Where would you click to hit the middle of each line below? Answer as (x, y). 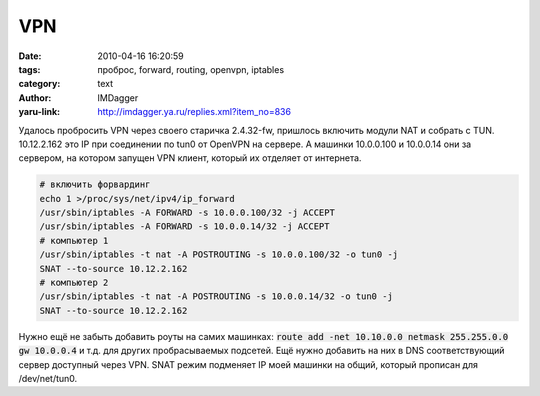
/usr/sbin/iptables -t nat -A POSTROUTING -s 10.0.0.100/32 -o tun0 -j (219, 254)
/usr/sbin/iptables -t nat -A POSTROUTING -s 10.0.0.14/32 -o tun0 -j (216, 296)
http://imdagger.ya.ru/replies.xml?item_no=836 (194, 112)
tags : (29, 69)
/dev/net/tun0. (48, 378)
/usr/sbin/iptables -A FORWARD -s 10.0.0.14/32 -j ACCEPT (184, 226)
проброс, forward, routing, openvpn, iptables (191, 69)
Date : (30, 56)
